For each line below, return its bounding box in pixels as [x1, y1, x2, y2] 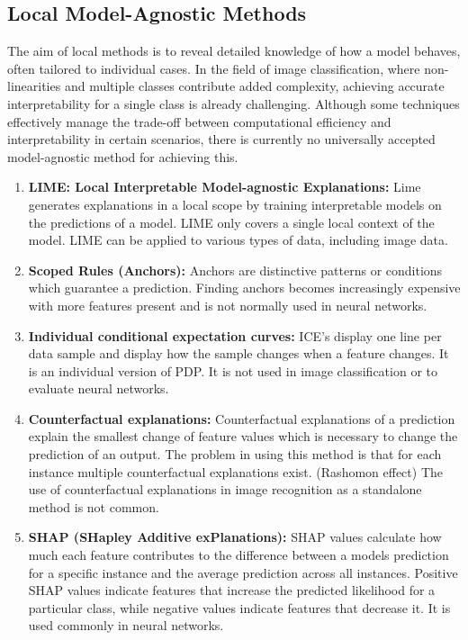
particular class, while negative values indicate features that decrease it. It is [28, 598, 451, 617]
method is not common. [28, 497, 159, 516]
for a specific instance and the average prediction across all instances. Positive [28, 563, 458, 581]
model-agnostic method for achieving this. [7, 147, 238, 166]
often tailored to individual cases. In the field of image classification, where [7, 59, 420, 77]
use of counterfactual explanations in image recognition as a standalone [28, 480, 422, 499]
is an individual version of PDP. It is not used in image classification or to [28, 361, 438, 380]
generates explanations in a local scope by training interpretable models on [28, 194, 442, 213]
